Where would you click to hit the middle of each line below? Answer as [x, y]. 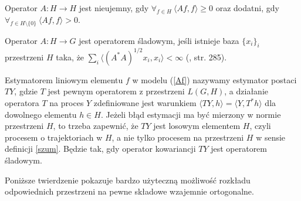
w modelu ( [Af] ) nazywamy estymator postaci [214, 79]
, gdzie [26, 91]
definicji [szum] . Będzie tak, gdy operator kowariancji [100, 149]
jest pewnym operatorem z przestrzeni [116, 91]
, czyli [260, 126]
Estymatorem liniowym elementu [64, 79]
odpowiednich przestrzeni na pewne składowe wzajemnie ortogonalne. [129, 191]
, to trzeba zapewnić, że [96, 126]
